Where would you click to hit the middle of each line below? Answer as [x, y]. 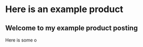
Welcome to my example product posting [71, 28]
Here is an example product [64, 9]
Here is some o [21, 40]
